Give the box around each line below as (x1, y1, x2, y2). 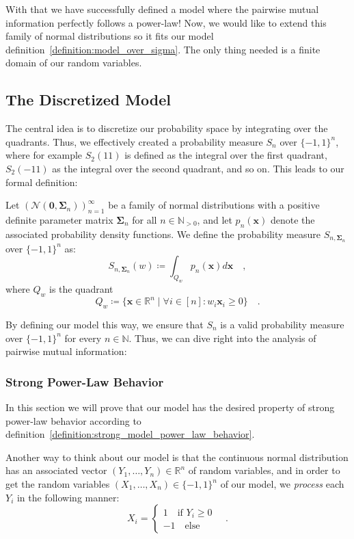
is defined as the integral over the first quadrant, (124, 148, 327, 162)
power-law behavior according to (5, 413, 141, 428)
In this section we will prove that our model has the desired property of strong (5, 400, 335, 415)
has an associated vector (5, 463, 107, 477)
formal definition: (5, 174, 78, 189)
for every (64, 330, 102, 345)
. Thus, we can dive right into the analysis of (128, 330, 316, 345)
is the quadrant (49, 281, 113, 295)
